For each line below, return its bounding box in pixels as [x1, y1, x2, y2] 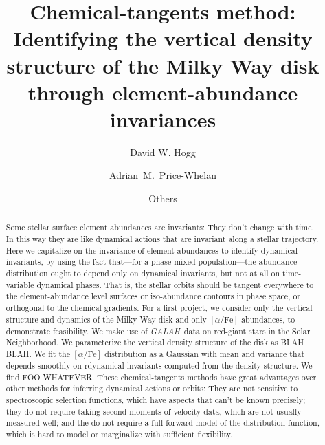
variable [5, 279, 34, 290]
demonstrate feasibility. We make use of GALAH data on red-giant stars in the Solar [5, 325, 311, 336]
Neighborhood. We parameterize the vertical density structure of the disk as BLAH [5, 336, 304, 348]
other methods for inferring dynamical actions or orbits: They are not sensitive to [5, 382, 298, 394]
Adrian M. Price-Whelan [109, 168, 216, 182]
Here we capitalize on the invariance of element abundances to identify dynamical [5, 244, 298, 256]
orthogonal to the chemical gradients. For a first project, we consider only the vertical [5, 302, 313, 314]
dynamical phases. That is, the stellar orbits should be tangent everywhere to [36, 279, 314, 290]
